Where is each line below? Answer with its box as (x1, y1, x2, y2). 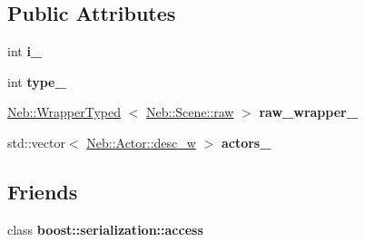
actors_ (221, 132, 271, 151)
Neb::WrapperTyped (7, 102, 121, 121)
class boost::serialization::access (7, 219, 203, 238)
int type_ (7, 72, 66, 91)
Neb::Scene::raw (145, 102, 234, 121)
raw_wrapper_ (259, 102, 358, 121)
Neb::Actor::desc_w (86, 132, 196, 151)
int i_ (7, 42, 43, 61)
